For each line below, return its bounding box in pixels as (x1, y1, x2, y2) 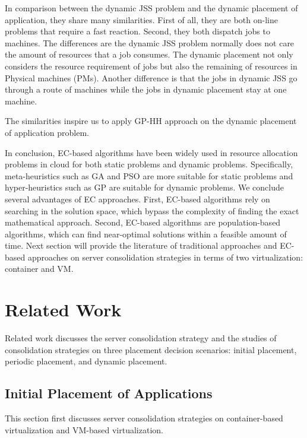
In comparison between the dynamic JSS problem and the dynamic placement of (5, 2, 298, 14)
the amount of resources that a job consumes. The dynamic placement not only (5, 48, 293, 61)
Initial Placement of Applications (5, 384, 213, 402)
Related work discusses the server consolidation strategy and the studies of (5, 332, 277, 344)
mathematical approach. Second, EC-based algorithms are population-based (5, 216, 281, 228)
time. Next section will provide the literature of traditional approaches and (5, 239, 277, 252)
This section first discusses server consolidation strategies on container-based (5, 412, 283, 424)
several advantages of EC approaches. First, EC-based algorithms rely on (5, 192, 270, 205)
